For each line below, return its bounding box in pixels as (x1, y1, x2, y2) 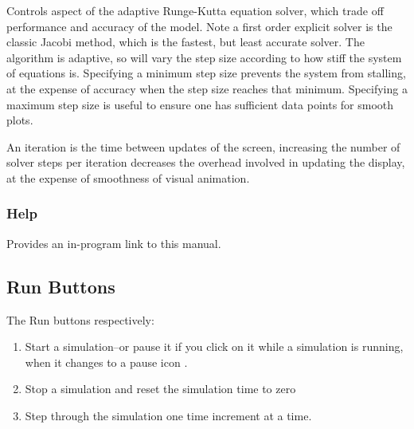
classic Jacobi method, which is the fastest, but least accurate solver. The (6, 33, 365, 50)
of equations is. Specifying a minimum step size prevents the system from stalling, (6, 65, 406, 81)
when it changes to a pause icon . (25, 353, 188, 370)
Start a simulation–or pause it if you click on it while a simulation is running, (25, 338, 404, 355)
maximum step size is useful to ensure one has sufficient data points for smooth (6, 96, 394, 112)
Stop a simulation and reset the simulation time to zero (25, 380, 296, 397)
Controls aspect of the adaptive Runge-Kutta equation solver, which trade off (6, 2, 384, 18)
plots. (6, 112, 33, 128)
